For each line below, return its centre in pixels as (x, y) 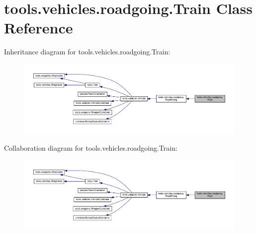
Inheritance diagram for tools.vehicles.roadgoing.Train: (87, 52)
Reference (39, 28)
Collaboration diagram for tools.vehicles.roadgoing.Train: (91, 148)
